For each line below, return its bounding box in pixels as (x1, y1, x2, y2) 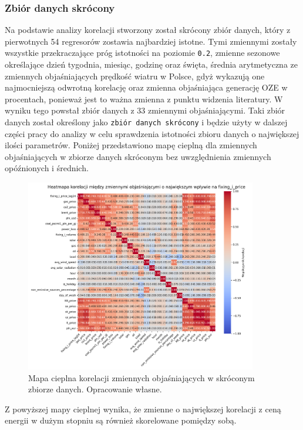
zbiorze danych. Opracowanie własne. (28, 383, 162, 395)
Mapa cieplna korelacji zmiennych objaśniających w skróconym (28, 371, 255, 384)
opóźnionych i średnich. (5, 162, 89, 174)
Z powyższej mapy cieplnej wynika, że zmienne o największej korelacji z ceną (5, 402, 281, 415)
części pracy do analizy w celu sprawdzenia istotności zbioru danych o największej (5, 127, 299, 139)
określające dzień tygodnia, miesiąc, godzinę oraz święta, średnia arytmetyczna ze (5, 58, 298, 71)
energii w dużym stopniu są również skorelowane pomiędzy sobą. (5, 414, 237, 426)
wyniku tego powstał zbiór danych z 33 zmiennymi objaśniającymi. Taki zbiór (5, 104, 285, 116)
